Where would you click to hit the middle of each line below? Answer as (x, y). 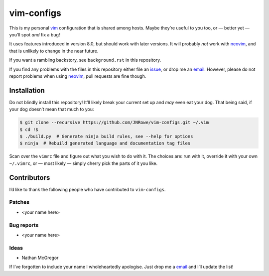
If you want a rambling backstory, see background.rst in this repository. (85, 60)
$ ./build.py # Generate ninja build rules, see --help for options (106, 136)
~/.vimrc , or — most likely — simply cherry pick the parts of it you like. (83, 163)
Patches (19, 202)
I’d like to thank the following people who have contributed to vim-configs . (87, 189)
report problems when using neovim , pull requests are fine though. (78, 76)
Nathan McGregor (40, 258)
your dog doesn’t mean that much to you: (52, 109)
